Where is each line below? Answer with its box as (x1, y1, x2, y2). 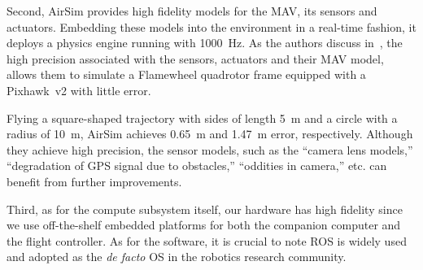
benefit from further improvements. (7, 172, 182, 189)
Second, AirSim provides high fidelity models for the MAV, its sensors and (7, 2, 377, 19)
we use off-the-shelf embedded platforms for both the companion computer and (7, 216, 401, 233)
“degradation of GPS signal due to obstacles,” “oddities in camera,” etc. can (7, 157, 387, 174)
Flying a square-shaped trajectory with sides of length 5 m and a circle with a (7, 109, 398, 126)
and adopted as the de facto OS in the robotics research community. (7, 248, 347, 265)
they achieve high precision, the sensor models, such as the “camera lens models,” (7, 141, 413, 158)
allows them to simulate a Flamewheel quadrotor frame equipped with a (7, 66, 366, 83)
